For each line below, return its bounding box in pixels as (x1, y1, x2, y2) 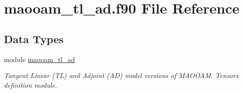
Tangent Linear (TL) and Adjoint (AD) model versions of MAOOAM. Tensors (4, 70, 239, 80)
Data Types (4, 31, 64, 46)
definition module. (4, 79, 57, 90)
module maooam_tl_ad (4, 54, 75, 64)
